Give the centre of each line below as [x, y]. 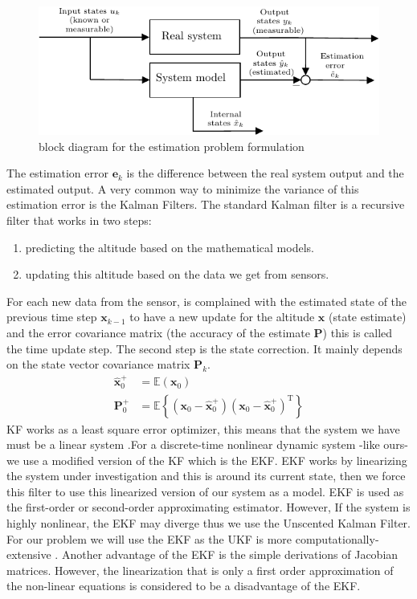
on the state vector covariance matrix [98, 364]
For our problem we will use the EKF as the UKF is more [149, 538]
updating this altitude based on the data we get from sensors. [177, 274]
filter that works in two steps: [79, 220]
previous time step [52, 317]
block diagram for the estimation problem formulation [172, 146]
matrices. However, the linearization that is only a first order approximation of [200, 570]
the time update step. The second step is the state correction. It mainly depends [204, 348]
